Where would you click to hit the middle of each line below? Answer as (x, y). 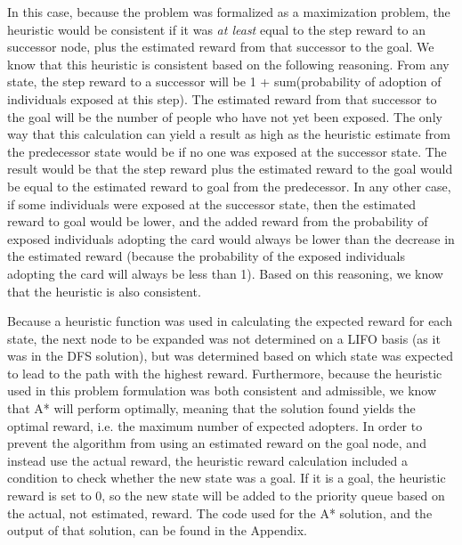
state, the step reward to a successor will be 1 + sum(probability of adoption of (224, 81)
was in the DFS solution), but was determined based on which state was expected (230, 356)
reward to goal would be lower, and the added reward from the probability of (218, 221)
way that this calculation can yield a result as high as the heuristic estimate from (229, 134)
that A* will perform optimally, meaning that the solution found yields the (211, 408)
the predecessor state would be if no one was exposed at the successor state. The (227, 151)
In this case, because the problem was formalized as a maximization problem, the (229, 12)
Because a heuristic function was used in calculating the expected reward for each (230, 321)
